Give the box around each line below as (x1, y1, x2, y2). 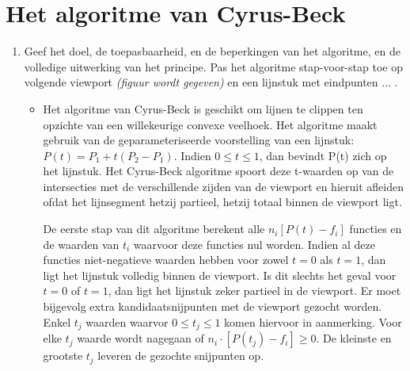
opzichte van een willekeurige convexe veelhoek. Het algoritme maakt (43, 116, 378, 132)
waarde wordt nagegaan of (77, 330, 204, 346)
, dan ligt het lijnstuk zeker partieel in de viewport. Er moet (108, 282, 401, 299)
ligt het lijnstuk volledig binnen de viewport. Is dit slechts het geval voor (43, 266, 397, 283)
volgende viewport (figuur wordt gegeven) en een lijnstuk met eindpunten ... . (24, 74, 398, 90)
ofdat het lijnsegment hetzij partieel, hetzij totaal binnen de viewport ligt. (43, 193, 402, 210)
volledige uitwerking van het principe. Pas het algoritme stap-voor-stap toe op (24, 58, 403, 75)
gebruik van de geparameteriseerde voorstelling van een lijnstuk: (43, 132, 355, 148)
